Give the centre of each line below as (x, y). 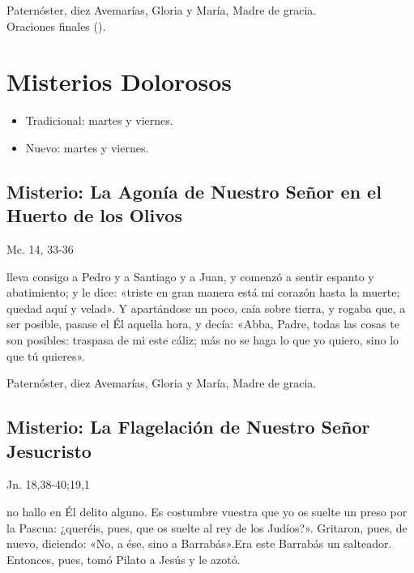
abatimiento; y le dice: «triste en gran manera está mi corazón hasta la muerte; (203, 292)
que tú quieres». (46, 355)
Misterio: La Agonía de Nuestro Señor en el (194, 191)
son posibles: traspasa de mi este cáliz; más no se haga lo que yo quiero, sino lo (203, 340)
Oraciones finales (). (56, 26)
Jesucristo (49, 450)
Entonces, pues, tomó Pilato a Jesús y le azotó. (124, 559)
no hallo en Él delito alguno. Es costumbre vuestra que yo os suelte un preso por (207, 512)
